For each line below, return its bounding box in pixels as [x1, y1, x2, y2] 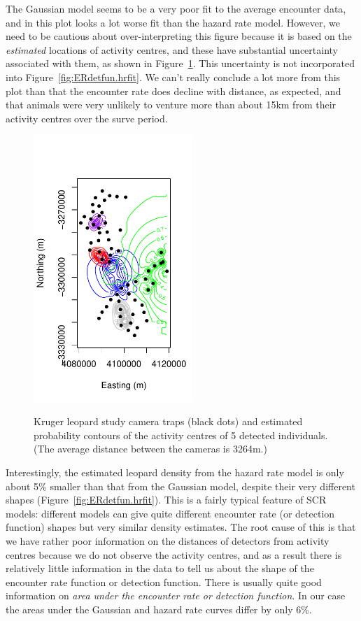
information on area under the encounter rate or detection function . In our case [6, 588, 346, 603]
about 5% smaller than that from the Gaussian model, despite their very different [6, 478, 355, 493]
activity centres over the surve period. [6, 110, 168, 125]
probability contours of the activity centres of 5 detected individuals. [34, 427, 328, 442]
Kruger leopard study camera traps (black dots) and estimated [34, 414, 303, 429]
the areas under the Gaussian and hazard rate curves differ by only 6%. [6, 601, 312, 616]
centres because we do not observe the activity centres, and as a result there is [6, 547, 342, 562]
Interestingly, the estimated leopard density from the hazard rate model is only [6, 465, 344, 480]
